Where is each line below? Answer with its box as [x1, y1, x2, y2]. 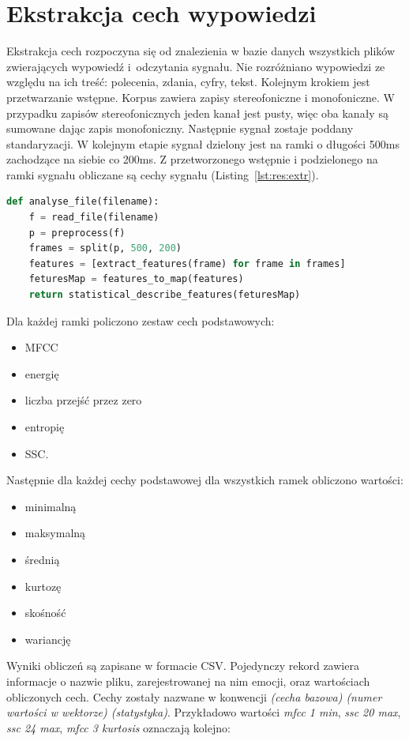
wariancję [24, 630, 71, 647]
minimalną [24, 498, 77, 514]
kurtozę [24, 577, 62, 594]
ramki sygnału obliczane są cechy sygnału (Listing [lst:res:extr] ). [6, 166, 319, 182]
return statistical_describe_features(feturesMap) [28, 289, 301, 301]
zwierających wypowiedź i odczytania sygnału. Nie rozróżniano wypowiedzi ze [6, 58, 385, 74]
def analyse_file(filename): [6, 196, 159, 208]
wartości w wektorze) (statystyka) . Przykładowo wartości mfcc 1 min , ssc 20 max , [6, 704, 401, 720]
